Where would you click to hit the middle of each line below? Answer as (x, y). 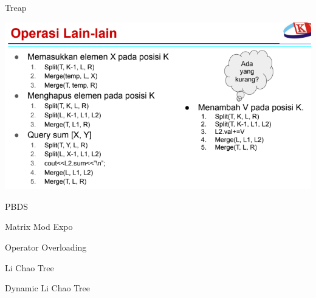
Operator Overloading (46, 247)
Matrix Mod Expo (39, 227)
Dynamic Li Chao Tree (48, 288)
